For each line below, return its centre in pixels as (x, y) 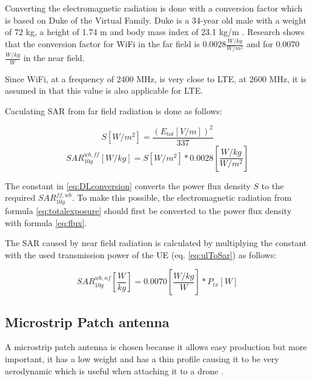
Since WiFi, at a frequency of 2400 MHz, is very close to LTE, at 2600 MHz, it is (156, 78)
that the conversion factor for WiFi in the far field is (102, 44)
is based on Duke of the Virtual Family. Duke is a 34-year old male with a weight (156, 20)
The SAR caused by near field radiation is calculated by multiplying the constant (156, 243)
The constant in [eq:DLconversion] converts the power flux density (128, 185)
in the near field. (54, 58)
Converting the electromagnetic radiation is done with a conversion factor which (154, 8)
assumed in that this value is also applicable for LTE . (104, 90)
